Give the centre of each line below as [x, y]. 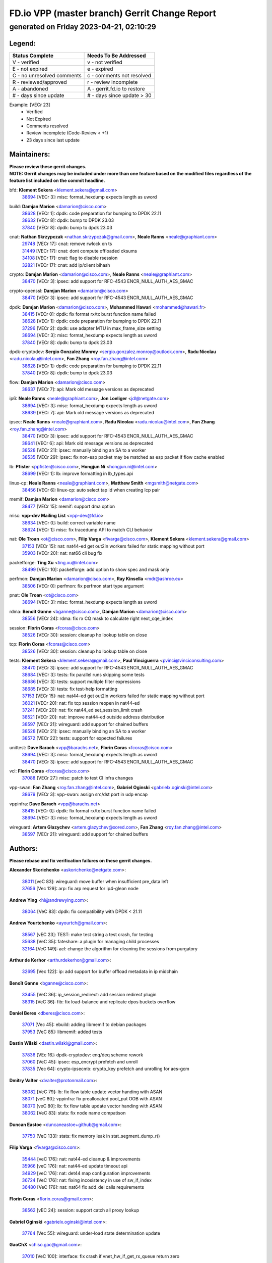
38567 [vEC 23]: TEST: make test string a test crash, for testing [88, 934]
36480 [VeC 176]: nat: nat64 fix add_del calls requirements [83, 1187]
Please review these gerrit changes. [48, 166]
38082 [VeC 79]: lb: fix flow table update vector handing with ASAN [92, 1092]
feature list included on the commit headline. [57, 181]
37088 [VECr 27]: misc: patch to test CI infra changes [78, 778]
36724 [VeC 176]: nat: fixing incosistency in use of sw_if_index [87, 1180]
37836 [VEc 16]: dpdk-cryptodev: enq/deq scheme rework [83, 1055]
